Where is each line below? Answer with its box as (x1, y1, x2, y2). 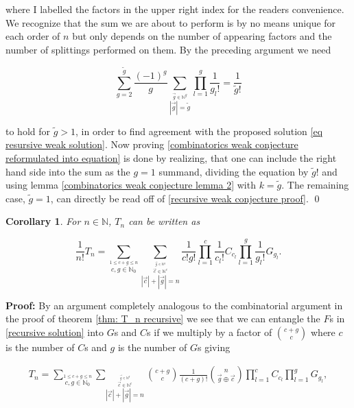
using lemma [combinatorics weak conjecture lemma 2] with (5, 178, 256, 192)
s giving (198, 339, 231, 354)
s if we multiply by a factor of (147, 324, 272, 339)
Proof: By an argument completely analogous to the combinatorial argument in (5, 298, 343, 312)
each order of (5, 29, 60, 43)
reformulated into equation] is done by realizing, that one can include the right (5, 150, 337, 165)
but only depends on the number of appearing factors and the (72, 29, 332, 43)
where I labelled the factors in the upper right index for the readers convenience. (5, 2, 344, 16)
